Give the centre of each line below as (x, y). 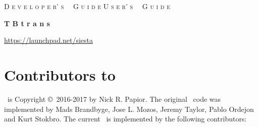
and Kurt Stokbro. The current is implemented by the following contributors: (125, 119)
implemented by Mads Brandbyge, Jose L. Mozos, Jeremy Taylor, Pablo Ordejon (129, 109)
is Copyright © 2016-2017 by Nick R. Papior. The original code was (114, 99)
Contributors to (60, 74)
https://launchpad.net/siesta (49, 40)
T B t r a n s (27, 23)
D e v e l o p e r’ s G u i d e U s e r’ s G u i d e (87, 6)
